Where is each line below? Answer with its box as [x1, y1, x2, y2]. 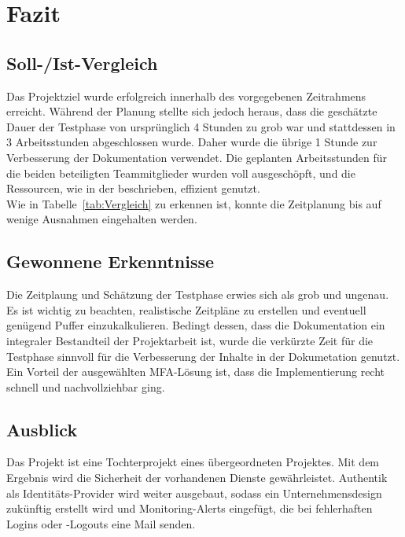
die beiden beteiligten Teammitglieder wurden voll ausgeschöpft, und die [6, 164, 355, 181]
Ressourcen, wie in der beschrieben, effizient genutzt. [6, 180, 260, 197]
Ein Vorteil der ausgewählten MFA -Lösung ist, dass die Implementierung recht [6, 363, 385, 380]
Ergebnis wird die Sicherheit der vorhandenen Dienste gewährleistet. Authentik [6, 469, 388, 486]
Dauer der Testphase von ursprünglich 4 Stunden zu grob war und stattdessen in [6, 118, 396, 134]
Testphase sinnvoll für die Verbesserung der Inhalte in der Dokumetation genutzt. [6, 348, 400, 364]
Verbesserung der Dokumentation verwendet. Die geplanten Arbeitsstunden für [6, 149, 387, 165]
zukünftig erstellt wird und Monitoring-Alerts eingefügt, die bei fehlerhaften [6, 500, 373, 517]
